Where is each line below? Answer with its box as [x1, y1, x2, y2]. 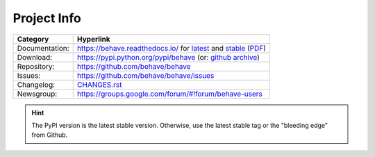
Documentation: [17, 43, 69, 53]
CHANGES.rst [76, 80, 122, 90]
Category [17, 34, 49, 44]
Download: [17, 52, 53, 62]
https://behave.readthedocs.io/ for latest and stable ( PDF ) [76, 43, 267, 53]
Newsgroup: [17, 89, 58, 99]
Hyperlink [76, 34, 110, 44]
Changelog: [17, 80, 56, 90]
